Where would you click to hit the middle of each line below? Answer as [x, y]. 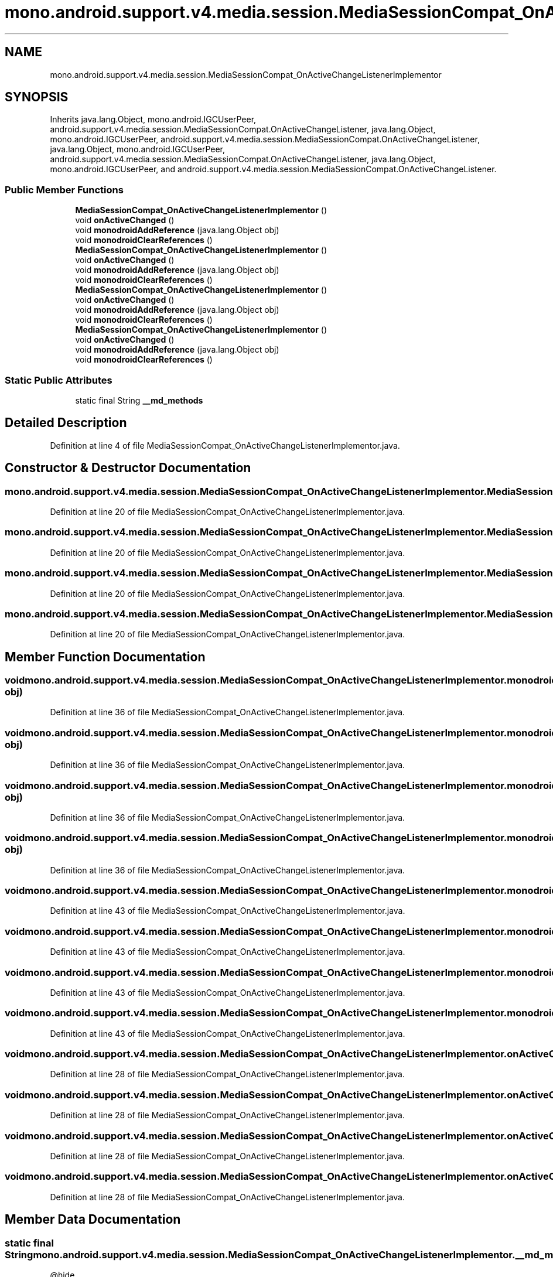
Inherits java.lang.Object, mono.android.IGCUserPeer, [153, 119]
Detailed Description [66, 423]
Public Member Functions [64, 189]
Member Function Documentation [105, 657]
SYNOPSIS [37, 97]
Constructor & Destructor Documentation [128, 468]
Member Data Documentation [93, 1220]
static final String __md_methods [139, 400]
